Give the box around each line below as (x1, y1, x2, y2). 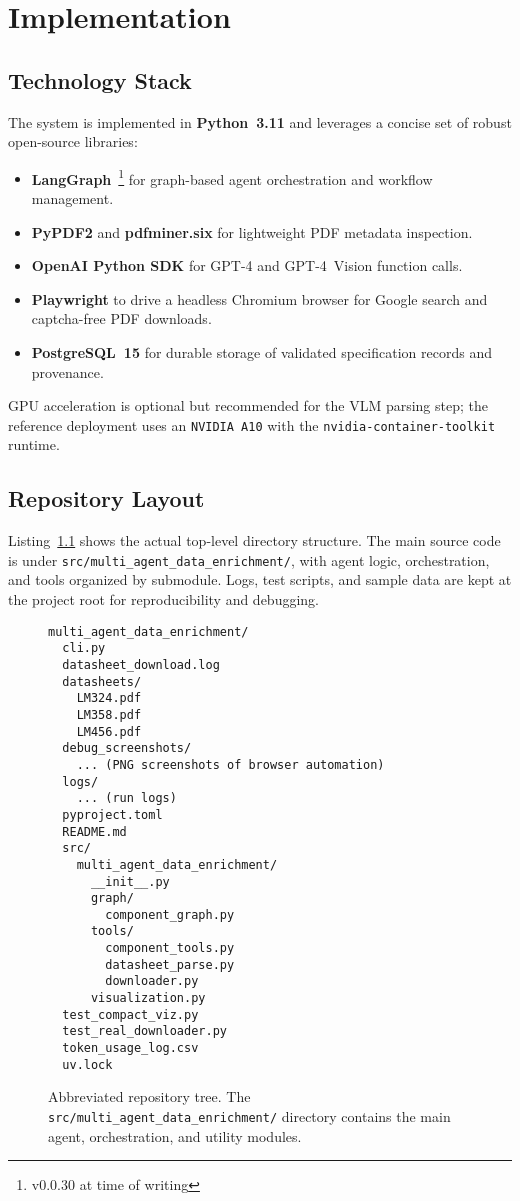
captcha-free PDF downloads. (31, 308, 212, 329)
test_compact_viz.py (62, 1007, 199, 1022)
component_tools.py (105, 941, 235, 956)
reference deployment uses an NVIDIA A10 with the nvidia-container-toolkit (8, 414, 496, 435)
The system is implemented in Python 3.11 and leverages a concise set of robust (8, 111, 512, 132)
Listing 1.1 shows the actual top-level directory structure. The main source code (8, 530, 501, 551)
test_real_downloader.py (62, 1024, 227, 1039)
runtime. (8, 434, 60, 455)
